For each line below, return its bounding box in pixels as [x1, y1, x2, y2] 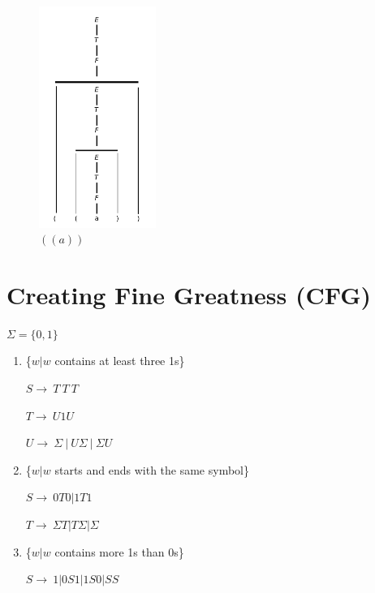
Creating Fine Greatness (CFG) [6, 277, 371, 311]
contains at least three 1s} [54, 352, 185, 369]
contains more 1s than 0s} [54, 543, 184, 560]
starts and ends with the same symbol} [54, 461, 249, 478]
